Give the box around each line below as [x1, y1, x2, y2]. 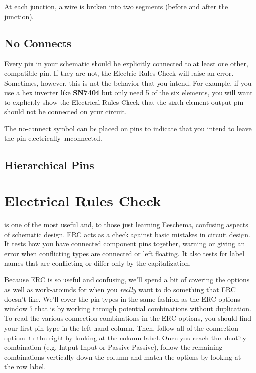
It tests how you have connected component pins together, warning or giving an [4, 238, 245, 249]
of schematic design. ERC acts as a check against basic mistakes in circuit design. [4, 229, 250, 239]
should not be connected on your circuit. [4, 106, 127, 117]
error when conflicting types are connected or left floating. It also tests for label [4, 248, 245, 258]
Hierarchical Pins [4, 157, 94, 172]
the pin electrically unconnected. [4, 133, 102, 143]
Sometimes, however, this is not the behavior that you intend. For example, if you [4, 77, 252, 88]
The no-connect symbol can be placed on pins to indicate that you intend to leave [4, 123, 252, 133]
